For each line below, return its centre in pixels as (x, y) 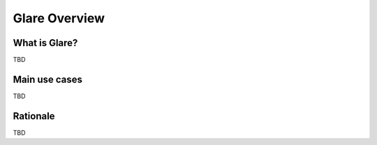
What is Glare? (45, 43)
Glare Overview (59, 18)
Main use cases (48, 79)
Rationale (34, 116)
